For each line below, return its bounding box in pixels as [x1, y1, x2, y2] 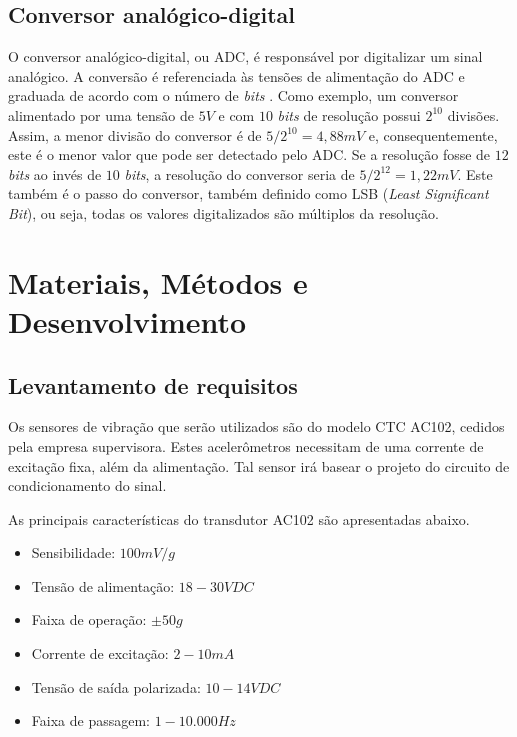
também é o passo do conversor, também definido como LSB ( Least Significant [8, 183, 489, 204]
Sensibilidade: [31, 542, 116, 563]
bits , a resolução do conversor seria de [124, 163, 355, 184]
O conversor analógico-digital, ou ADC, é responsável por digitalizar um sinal [8, 46, 483, 67]
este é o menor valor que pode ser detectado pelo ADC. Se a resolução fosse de [8, 144, 491, 165]
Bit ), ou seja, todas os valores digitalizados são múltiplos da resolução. [8, 202, 439, 223]
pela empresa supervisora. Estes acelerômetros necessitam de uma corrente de [8, 435, 484, 456]
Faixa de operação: [31, 609, 147, 630]
